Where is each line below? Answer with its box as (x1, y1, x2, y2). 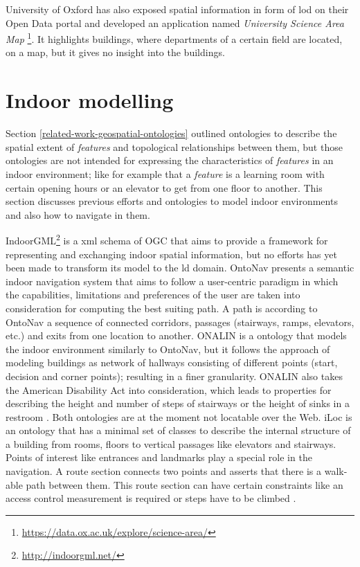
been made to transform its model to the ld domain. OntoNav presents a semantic (6, 260, 354, 275)
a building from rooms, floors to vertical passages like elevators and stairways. (6, 436, 336, 451)
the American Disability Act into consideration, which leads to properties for (6, 382, 332, 397)
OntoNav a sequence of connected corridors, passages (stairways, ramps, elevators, (6, 314, 354, 329)
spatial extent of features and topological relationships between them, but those (6, 139, 343, 154)
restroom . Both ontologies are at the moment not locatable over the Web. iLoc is (6, 409, 352, 424)
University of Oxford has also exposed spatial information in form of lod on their (6, 2, 349, 16)
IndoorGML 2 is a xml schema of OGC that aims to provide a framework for (6, 231, 328, 247)
